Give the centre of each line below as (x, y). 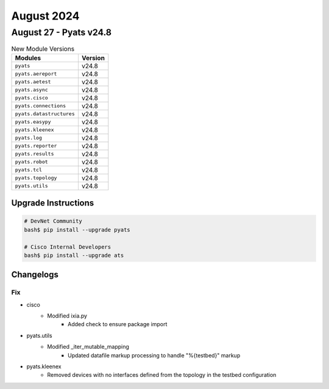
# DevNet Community (53, 221)
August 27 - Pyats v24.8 (62, 32)
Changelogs (35, 275)
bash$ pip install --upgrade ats (74, 255)
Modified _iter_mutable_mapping (88, 347)
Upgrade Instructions (53, 203)
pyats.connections (41, 106)
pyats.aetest (33, 82)
